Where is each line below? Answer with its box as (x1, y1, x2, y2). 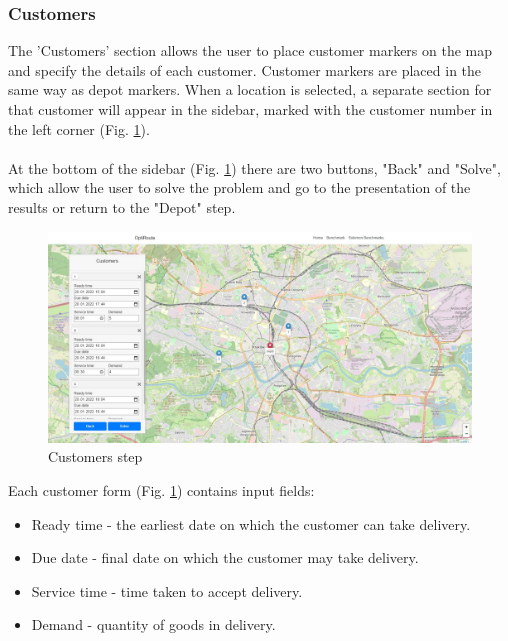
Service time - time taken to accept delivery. (31, 580, 303, 601)
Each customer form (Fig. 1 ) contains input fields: (8, 479, 315, 500)
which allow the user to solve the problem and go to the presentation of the (8, 177, 471, 198)
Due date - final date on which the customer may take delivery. (31, 547, 419, 568)
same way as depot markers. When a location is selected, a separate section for (8, 79, 492, 100)
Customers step (48, 446, 143, 467)
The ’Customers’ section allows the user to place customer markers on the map (8, 40, 493, 61)
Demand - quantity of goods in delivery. (31, 614, 276, 635)
